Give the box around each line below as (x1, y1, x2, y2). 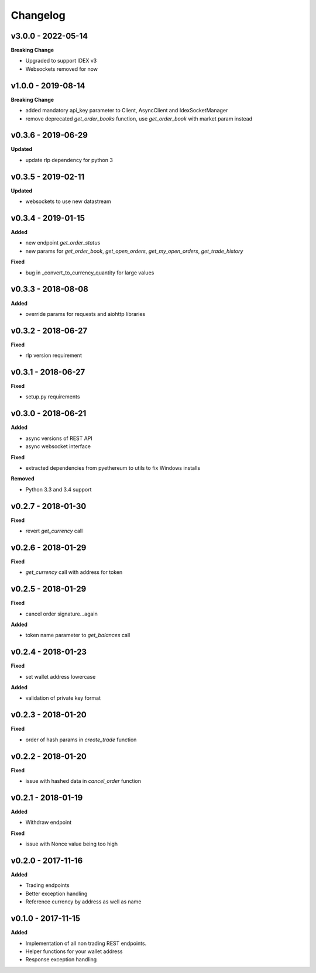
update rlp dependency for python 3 (25, 156, 114, 163)
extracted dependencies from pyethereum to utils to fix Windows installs (25, 464, 201, 471)
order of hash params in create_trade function (25, 736, 137, 743)
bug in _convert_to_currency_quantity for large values (25, 269, 154, 276)
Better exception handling (25, 890, 88, 897)
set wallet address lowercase (25, 673, 96, 680)
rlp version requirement (25, 352, 82, 359)
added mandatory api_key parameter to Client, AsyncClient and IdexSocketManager (25, 107, 228, 114)
